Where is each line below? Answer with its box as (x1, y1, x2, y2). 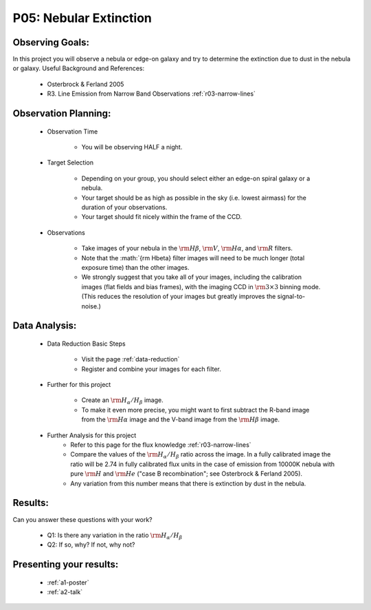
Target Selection (47, 158, 94, 167)
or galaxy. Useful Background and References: (12, 64, 144, 72)
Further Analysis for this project (47, 431, 137, 439)
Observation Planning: (12, 107, 111, 120)
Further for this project (47, 381, 111, 389)
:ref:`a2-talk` (47, 588, 82, 596)
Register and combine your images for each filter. (81, 365, 221, 373)
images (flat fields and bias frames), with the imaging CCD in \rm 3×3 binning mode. (81, 282, 321, 291)
